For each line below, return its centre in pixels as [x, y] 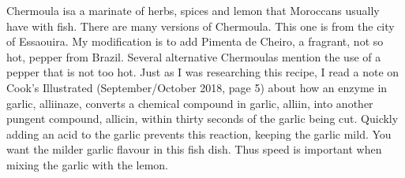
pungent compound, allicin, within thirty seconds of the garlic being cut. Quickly [202, 119]
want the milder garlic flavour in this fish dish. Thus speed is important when [194, 149]
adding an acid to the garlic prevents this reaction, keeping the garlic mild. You [199, 133]
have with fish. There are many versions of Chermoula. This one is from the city [201, 26]
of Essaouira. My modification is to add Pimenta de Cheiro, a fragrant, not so [195, 41]
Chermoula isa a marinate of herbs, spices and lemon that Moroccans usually [193, 10]
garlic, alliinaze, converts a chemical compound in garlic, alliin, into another [190, 103]
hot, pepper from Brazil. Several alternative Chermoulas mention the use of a [194, 56]
